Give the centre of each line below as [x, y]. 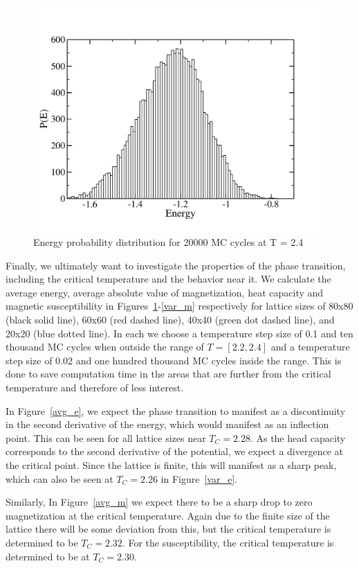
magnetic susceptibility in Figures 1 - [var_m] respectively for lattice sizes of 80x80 [179, 306]
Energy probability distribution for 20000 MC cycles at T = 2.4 [168, 242]
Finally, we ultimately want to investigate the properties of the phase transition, [176, 265]
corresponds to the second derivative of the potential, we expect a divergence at [175, 451]
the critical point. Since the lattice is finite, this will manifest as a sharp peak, [171, 465]
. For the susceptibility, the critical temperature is [228, 542]
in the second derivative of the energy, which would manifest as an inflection [167, 424]
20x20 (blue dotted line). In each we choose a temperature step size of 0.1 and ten [179, 333]
